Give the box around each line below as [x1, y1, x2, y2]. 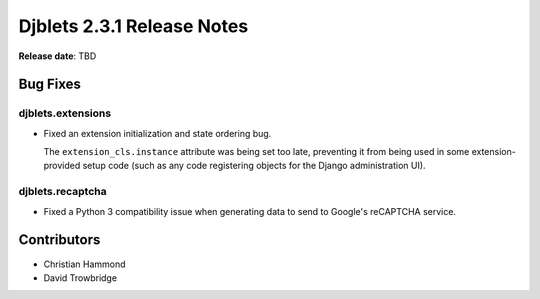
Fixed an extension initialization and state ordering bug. [43, 127, 272, 139]
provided [43, 160, 81, 172]
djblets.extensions [18, 106, 112, 120]
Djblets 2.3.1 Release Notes [18, 15, 249, 37]
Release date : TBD [18, 50, 97, 62]
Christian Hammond [43, 258, 126, 270]
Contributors [18, 231, 101, 249]
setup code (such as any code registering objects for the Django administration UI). [82, 160, 426, 172]
